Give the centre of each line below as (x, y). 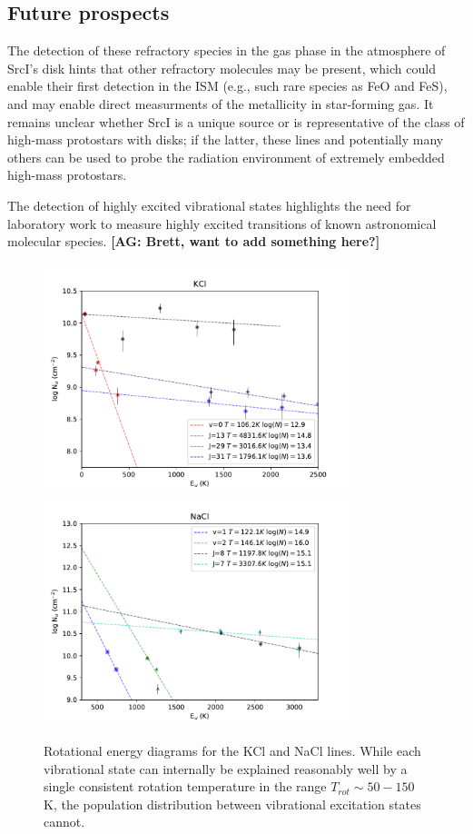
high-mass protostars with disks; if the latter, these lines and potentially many (226, 139)
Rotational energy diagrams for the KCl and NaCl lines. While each (232, 750)
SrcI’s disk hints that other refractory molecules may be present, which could (222, 68)
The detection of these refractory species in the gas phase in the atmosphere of (227, 50)
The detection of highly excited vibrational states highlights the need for (209, 205)
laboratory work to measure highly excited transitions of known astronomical (222, 223)
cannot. (64, 822)
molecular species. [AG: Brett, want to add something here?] (194, 241)
